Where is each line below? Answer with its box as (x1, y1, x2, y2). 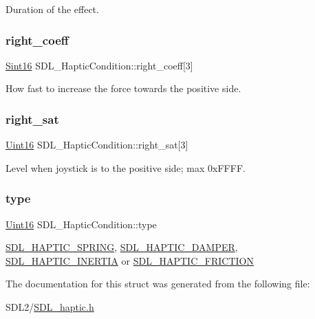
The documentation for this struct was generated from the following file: (6, 276, 310, 291)
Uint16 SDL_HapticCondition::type (6, 217, 157, 231)
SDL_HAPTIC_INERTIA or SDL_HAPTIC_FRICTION (6, 253, 254, 267)
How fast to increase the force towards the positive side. (6, 81, 241, 96)
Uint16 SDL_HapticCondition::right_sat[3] (6, 137, 188, 152)
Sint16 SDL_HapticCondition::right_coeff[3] (6, 58, 193, 72)
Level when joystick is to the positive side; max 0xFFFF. (6, 160, 246, 175)
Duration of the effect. (6, 2, 99, 16)
